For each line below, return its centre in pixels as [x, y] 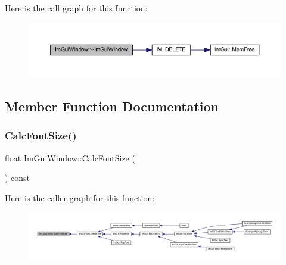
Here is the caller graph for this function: [80, 197]
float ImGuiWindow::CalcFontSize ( [70, 158]
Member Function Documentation [112, 106]
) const [18, 178]
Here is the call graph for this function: [76, 8]
